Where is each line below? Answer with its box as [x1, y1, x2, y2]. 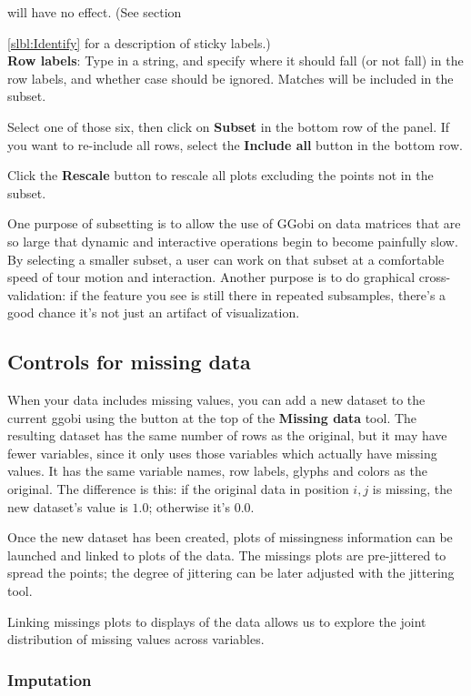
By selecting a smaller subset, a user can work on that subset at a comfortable [7, 249, 445, 268]
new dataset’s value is [7, 497, 128, 516]
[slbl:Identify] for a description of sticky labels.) [7, 33, 271, 52]
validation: [7, 285, 66, 304]
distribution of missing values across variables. [7, 630, 265, 649]
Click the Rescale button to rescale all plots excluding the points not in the [7, 166, 434, 185]
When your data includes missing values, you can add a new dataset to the [7, 390, 426, 409]
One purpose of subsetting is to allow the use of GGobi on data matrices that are [7, 214, 461, 233]
